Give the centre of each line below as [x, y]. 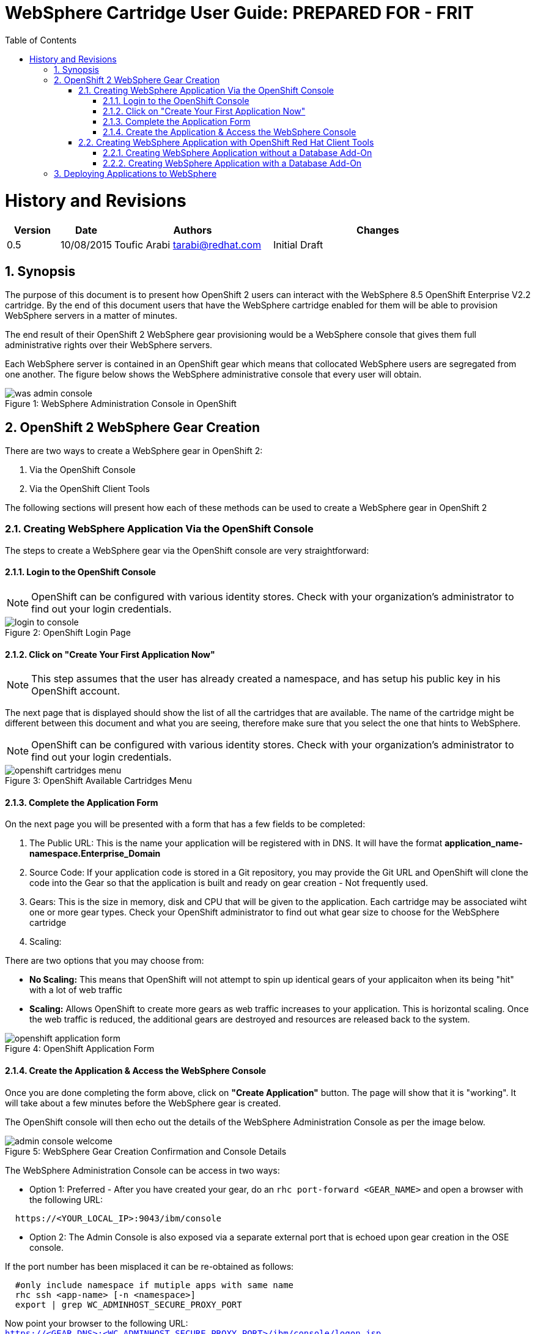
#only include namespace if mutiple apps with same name [154, 1285]
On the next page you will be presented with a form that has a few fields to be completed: [185, 824]
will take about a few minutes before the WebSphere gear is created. [143, 1103]
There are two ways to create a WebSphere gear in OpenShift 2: [134, 450]
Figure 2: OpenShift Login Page [68, 632]
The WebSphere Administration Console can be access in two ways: [142, 1170]
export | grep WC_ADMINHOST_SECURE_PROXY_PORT [128, 1304]
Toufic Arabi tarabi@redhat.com [188, 245]
